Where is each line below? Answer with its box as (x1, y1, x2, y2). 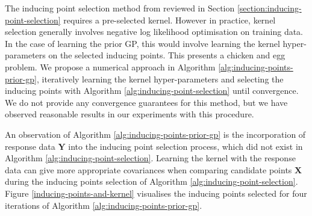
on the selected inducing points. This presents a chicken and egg (48, 49, 285, 61)
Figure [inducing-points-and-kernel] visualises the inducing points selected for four (5, 187, 307, 199)
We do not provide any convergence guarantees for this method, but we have (5, 96, 288, 108)
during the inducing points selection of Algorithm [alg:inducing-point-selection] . (5, 175, 298, 188)
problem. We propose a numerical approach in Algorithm (5, 60, 216, 73)
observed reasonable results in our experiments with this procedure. (5, 108, 254, 120)
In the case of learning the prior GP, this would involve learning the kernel (5, 37, 280, 49)
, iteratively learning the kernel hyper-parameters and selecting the (37, 72, 284, 85)
